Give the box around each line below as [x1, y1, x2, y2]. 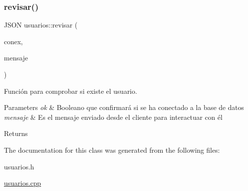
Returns [4, 128, 28, 138]
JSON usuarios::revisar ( [4, 20, 77, 30]
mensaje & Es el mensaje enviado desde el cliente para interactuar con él [4, 111, 223, 122]
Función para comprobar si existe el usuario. [4, 85, 137, 96]
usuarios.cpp [4, 178, 41, 188]
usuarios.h [4, 161, 34, 171]
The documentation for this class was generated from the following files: [4, 144, 220, 155]
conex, [4, 36, 23, 46]
